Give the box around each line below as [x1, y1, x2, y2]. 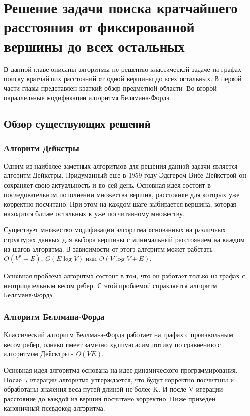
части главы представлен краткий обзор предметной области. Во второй [4, 83, 217, 93]
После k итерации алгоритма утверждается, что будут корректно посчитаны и [4, 374, 234, 384]
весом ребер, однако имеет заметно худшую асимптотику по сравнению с [4, 339, 221, 349]
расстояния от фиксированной [4, 17, 195, 36]
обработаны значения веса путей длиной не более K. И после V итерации [4, 384, 223, 394]
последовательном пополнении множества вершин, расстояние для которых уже [4, 189, 240, 199]
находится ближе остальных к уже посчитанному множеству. [4, 208, 184, 218]
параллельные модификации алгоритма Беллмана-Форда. [4, 92, 171, 103]
